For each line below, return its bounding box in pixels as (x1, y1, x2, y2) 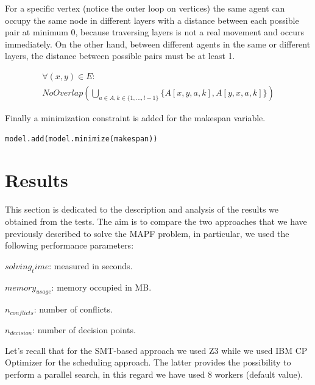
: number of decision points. (32, 323, 136, 336)
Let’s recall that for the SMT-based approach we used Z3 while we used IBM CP (5, 344, 308, 356)
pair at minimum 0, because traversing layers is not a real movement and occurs (5, 26, 304, 38)
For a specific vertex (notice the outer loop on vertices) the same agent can (5, 2, 285, 14)
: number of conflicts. (34, 303, 113, 316)
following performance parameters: (5, 239, 134, 252)
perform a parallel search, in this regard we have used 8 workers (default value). (5, 367, 303, 380)
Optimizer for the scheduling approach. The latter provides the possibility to (5, 356, 291, 369)
